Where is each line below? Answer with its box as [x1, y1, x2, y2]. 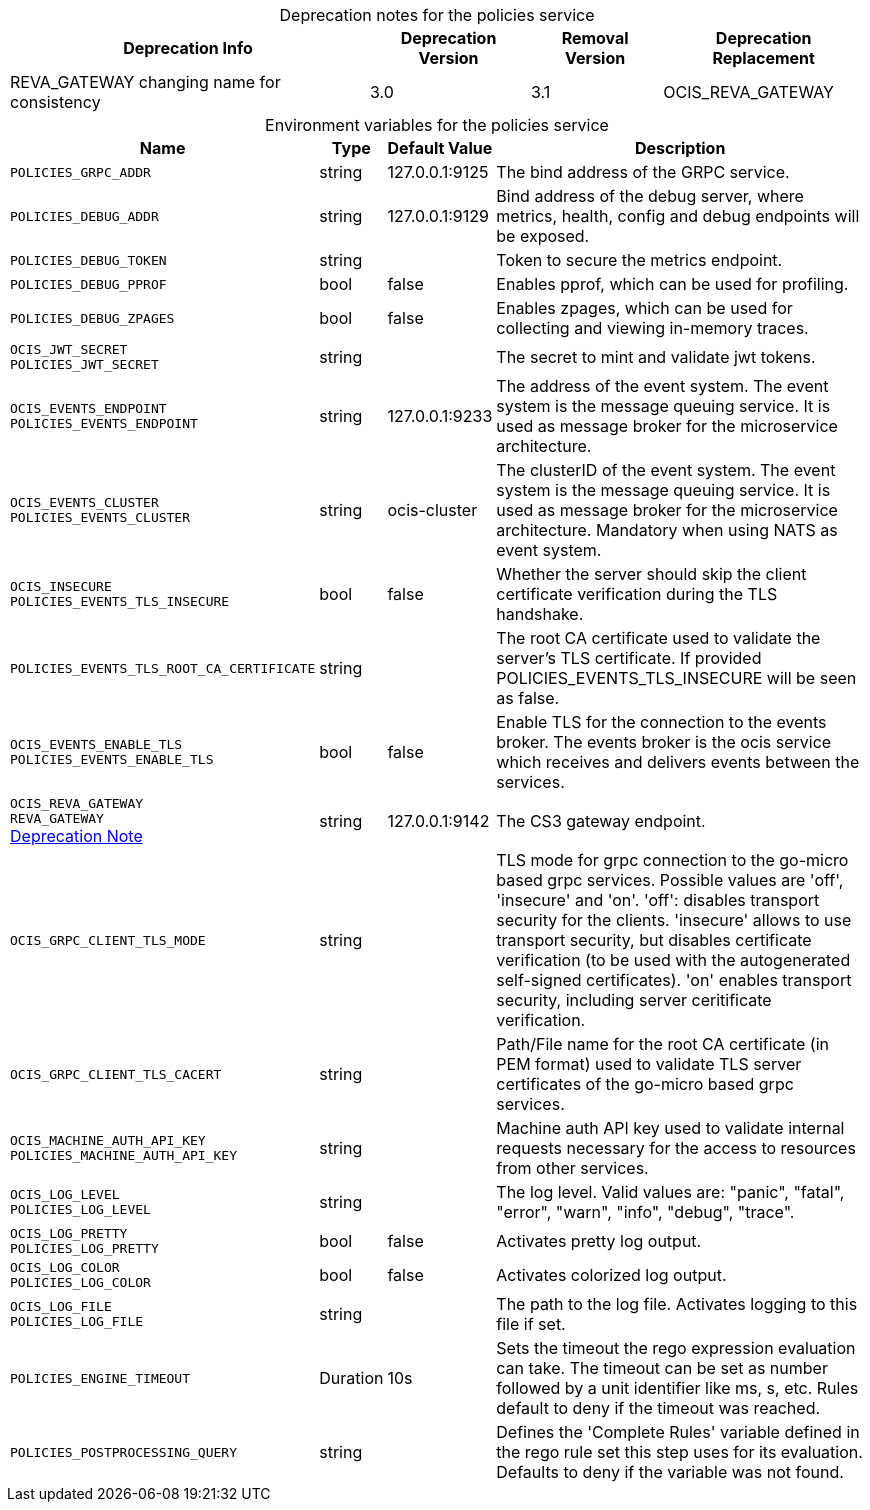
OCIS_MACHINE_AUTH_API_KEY [10, 1133, 206, 1148]
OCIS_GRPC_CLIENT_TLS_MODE [10, 932, 206, 948]
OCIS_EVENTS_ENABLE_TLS [10, 737, 183, 752]
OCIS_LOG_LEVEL [10, 1187, 120, 1202]
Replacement [712, 48, 815, 68]
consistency [10, 92, 101, 112]
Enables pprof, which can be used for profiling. [496, 274, 849, 294]
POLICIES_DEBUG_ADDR [10, 208, 159, 224]
